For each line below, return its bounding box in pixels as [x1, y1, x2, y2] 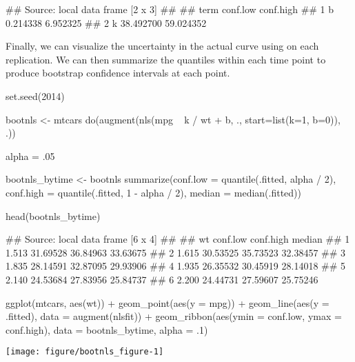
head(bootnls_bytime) [6, 208, 101, 223]
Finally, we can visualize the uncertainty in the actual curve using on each [6, 39, 319, 53]
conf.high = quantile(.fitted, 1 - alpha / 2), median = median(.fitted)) [6, 185, 302, 199]
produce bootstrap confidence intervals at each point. [6, 66, 230, 80]
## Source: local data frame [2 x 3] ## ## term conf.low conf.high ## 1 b [6, 2, 334, 16]
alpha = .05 [6, 148, 55, 163]
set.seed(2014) [6, 88, 65, 103]
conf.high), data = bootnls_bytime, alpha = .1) [6, 322, 208, 336]
